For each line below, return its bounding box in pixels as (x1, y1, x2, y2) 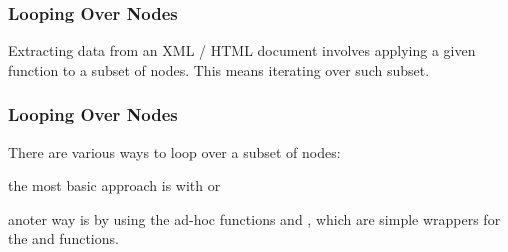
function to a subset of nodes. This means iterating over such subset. (8, 59, 430, 80)
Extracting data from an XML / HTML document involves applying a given (8, 40, 476, 61)
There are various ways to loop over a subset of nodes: (8, 141, 341, 162)
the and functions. (8, 228, 119, 249)
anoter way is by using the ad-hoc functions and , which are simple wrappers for (8, 208, 501, 229)
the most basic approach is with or (8, 175, 221, 196)
